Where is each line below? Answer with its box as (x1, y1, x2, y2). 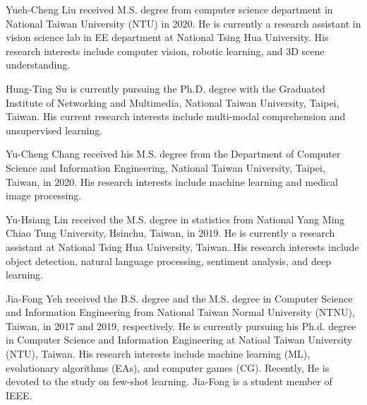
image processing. (6, 188, 82, 203)
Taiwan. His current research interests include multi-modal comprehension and (6, 109, 346, 124)
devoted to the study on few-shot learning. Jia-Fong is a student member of (6, 374, 332, 389)
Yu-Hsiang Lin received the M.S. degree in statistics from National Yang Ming (6, 211, 345, 226)
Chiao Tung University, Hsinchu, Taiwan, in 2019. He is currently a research (6, 225, 335, 240)
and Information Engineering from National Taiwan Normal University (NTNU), (6, 305, 355, 319)
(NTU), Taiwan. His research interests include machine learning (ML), (6, 346, 311, 361)
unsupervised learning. (6, 122, 103, 137)
